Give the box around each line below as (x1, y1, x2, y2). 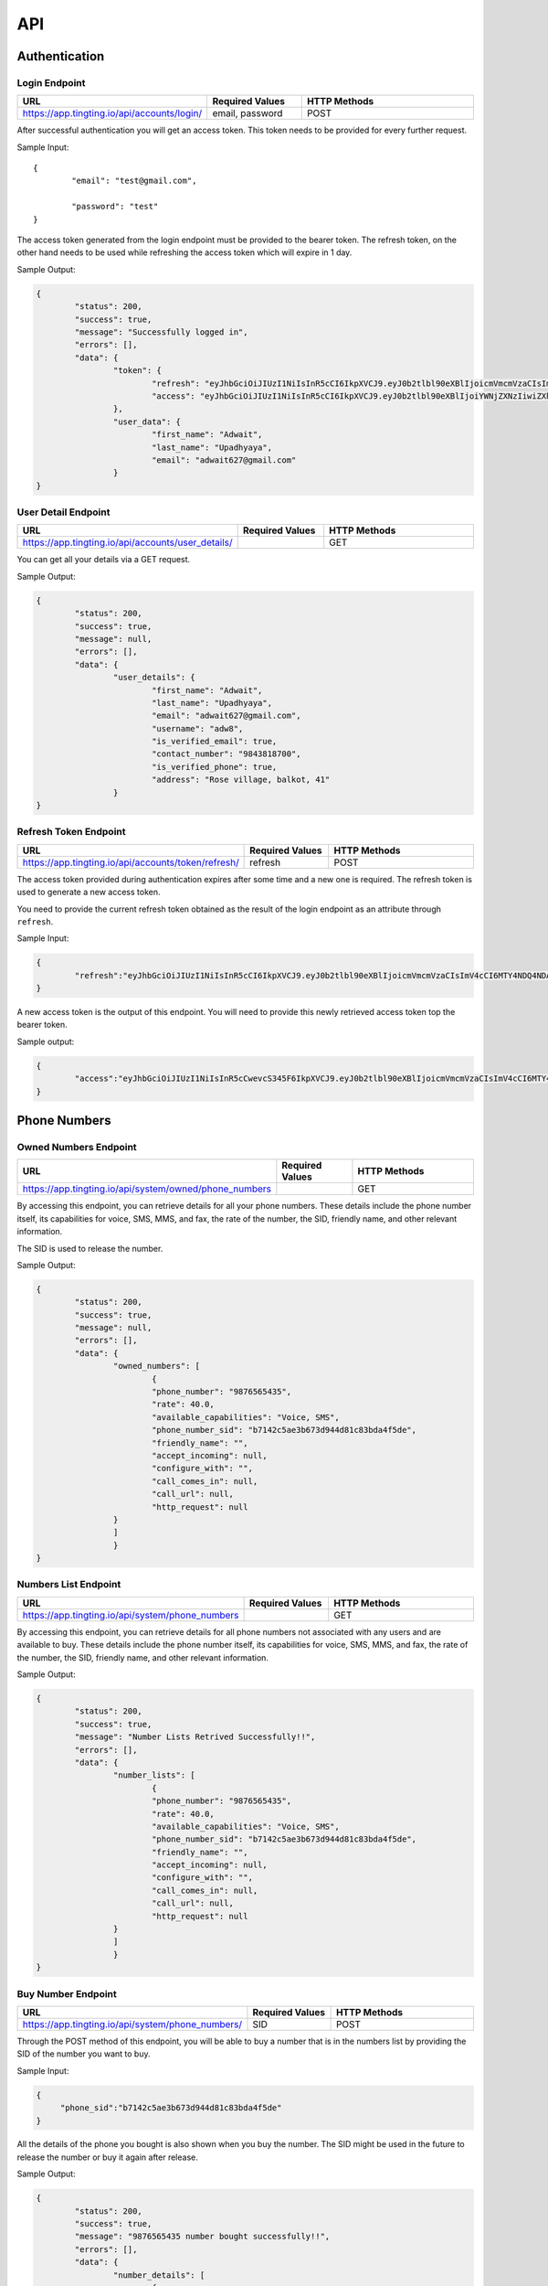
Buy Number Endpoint (16, 1987, 118, 2000)
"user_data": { (112, 416, 182, 427)
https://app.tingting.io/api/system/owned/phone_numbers (22, 1182, 272, 1195)
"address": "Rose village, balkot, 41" (151, 774, 331, 785)
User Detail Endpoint (16, 506, 111, 518)
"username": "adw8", (151, 723, 244, 733)
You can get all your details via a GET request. (16, 554, 191, 565)
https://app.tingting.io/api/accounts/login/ (22, 107, 203, 120)
